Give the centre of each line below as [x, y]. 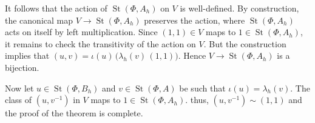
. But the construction [245, 43]
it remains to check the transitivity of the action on [100, 43]
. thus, [197, 100]
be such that [202, 88]
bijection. [22, 67]
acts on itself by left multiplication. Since [81, 32]
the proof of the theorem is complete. [74, 113]
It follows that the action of [56, 8]
